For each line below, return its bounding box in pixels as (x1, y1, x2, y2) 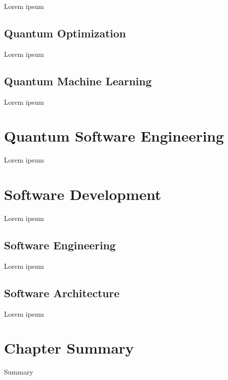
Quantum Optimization (4, 25, 126, 40)
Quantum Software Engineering (4, 126, 224, 146)
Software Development (4, 184, 161, 204)
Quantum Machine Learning (4, 73, 152, 88)
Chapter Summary (4, 338, 134, 358)
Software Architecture (4, 285, 120, 300)
